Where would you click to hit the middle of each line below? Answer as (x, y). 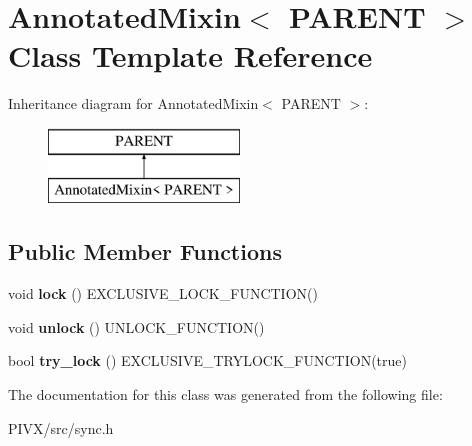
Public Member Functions (145, 251)
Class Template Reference (190, 55)
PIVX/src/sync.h (61, 427)
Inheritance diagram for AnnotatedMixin (133, 103)
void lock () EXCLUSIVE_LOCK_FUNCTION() (163, 293)
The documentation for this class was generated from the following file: (225, 394)
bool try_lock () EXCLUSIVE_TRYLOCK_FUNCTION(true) (207, 360)
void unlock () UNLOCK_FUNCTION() (136, 326)
